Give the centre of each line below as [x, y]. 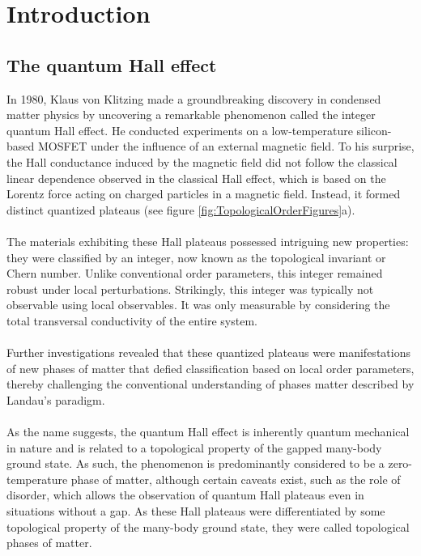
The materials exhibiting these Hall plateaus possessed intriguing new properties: [208, 241]
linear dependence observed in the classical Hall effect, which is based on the [196, 178]
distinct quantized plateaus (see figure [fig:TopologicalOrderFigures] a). [181, 209]
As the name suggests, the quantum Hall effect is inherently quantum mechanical [208, 432]
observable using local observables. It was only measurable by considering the [198, 305]
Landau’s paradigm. [56, 399]
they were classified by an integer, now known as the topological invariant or [196, 257]
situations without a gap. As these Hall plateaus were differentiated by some [196, 511]
